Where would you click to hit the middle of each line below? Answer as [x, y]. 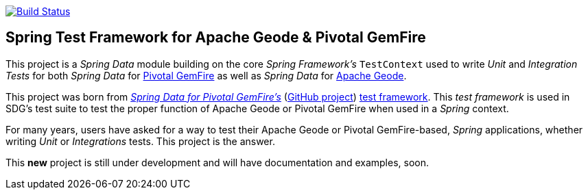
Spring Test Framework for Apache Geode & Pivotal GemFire [216, 38]
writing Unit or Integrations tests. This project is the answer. [140, 141]
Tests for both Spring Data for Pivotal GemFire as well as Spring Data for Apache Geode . [206, 75]
